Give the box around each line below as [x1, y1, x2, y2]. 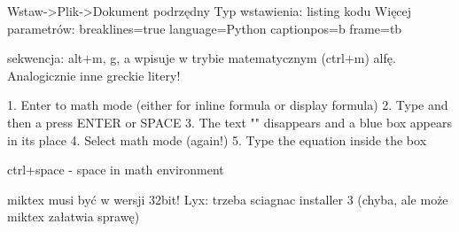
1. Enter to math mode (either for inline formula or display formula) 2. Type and [7, 96, 448, 114]
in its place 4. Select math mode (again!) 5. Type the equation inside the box [7, 130, 427, 149]
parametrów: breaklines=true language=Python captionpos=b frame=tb [7, 19, 402, 37]
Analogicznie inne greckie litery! [7, 66, 181, 84]
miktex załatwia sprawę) [7, 207, 140, 226]
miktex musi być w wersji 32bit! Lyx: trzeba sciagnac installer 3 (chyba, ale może [7, 189, 448, 208]
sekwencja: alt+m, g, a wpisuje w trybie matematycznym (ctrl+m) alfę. [7, 49, 396, 67]
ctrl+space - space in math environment [7, 160, 224, 179]
